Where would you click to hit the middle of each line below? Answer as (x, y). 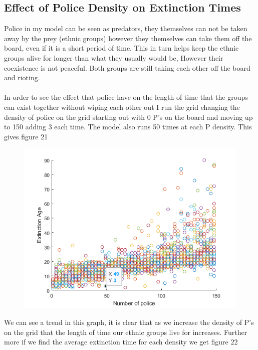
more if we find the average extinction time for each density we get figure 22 (121, 342)
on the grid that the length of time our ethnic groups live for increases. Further (126, 332)
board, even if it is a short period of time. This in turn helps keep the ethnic (121, 48)
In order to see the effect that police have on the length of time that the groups (126, 97)
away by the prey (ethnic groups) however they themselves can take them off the (128, 38)
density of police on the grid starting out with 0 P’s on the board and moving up (128, 117)
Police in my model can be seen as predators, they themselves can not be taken (126, 28)
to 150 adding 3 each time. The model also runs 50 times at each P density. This (128, 127)
